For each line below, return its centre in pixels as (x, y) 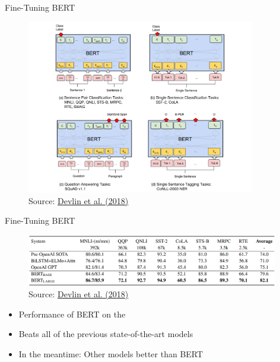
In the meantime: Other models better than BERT (111, 353)
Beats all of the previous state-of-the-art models (106, 334)
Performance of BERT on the (72, 314)
